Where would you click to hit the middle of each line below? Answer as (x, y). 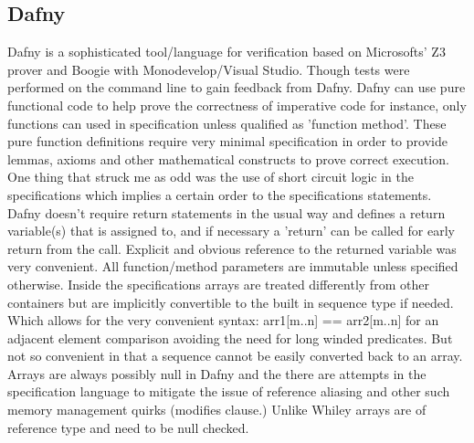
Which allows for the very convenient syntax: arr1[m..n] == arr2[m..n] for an (223, 320)
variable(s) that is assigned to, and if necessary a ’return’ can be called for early (231, 231)
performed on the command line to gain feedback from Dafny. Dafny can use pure (237, 87)
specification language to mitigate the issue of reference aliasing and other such (229, 391)
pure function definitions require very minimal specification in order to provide (227, 141)
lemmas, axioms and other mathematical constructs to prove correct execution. (228, 158)
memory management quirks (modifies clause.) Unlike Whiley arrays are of (217, 410)
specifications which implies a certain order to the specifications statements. (220, 194)
